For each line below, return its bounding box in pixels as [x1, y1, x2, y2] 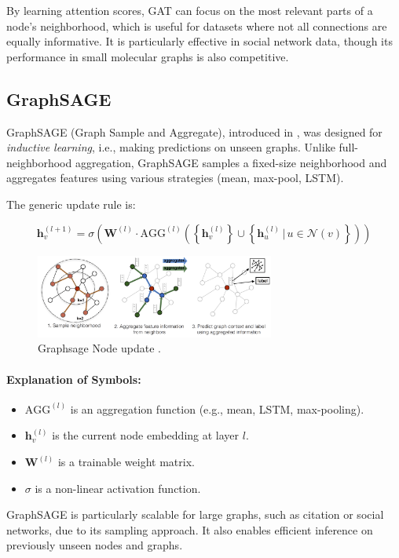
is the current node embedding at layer [52, 427, 240, 443]
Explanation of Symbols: [6, 370, 141, 387]
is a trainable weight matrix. [57, 454, 195, 470]
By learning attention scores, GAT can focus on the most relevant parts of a [6, 2, 373, 18]
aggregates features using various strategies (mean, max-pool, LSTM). [6, 170, 344, 186]
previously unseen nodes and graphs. [6, 537, 183, 553]
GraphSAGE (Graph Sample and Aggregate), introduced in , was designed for [6, 123, 383, 140]
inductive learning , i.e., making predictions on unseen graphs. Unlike [6, 139, 335, 155]
